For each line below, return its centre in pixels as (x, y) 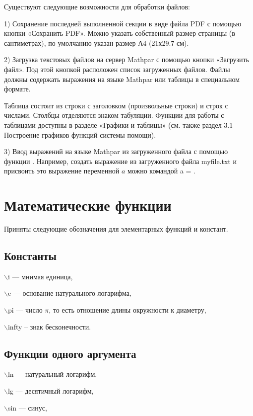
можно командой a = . (161, 171)
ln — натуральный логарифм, (52, 374)
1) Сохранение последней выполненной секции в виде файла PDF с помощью (123, 23)
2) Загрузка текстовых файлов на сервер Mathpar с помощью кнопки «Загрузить (126, 59)
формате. (17, 89)
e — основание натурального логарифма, (69, 293)
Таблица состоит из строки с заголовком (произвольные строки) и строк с (116, 105)
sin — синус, (27, 407)
